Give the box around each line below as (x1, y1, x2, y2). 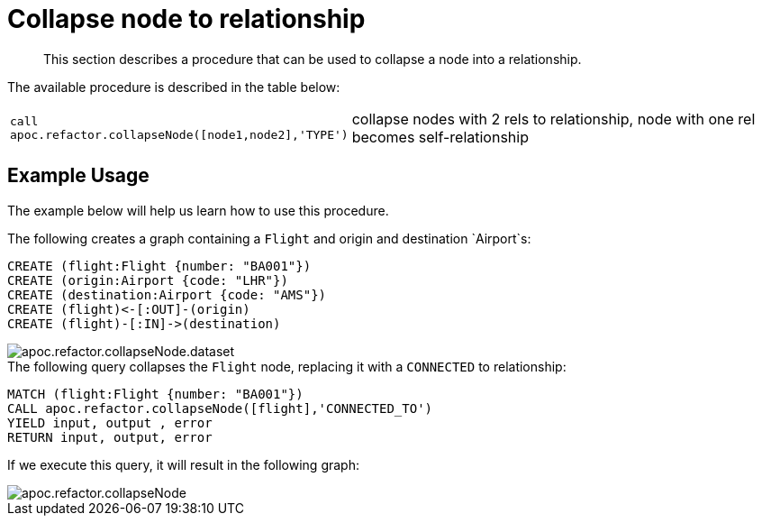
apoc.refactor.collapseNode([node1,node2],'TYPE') (10, 127, 349, 142)
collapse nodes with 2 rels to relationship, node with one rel (351, 109, 756, 128)
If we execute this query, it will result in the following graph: (7, 456, 359, 473)
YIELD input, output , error (7, 415, 213, 430)
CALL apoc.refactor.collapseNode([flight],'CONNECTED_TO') (7, 400, 433, 416)
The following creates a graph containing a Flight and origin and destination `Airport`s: (7, 230, 531, 246)
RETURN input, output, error (7, 429, 213, 445)
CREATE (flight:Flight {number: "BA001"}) (7, 258, 312, 273)
